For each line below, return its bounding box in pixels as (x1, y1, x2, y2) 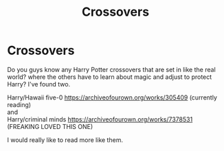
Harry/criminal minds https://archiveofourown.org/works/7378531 (7, 115, 193, 124)
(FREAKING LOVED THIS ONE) (7, 122, 93, 130)
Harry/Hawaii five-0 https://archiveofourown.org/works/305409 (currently (7, 93, 218, 102)
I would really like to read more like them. (7, 135, 124, 144)
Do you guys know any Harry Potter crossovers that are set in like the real (7, 65, 216, 73)
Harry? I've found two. (7, 80, 71, 88)
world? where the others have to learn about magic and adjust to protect (7, 73, 212, 81)
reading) (7, 100, 32, 108)
